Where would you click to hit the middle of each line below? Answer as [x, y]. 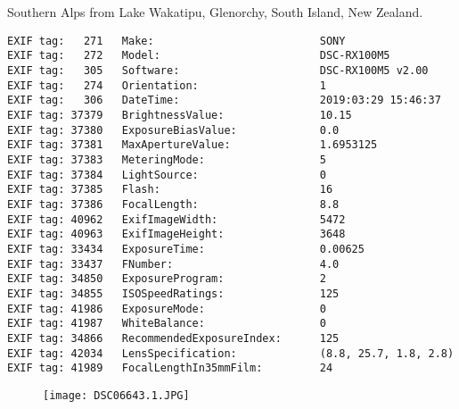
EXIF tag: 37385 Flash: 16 [170, 190]
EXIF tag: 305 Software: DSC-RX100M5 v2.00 [218, 71]
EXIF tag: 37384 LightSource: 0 [167, 175]
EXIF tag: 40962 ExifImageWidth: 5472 [176, 219]
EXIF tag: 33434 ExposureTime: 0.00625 [186, 249]
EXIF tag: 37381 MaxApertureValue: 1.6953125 [193, 145]
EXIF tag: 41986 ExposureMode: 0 [167, 309]
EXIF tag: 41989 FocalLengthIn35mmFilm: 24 [170, 368]
